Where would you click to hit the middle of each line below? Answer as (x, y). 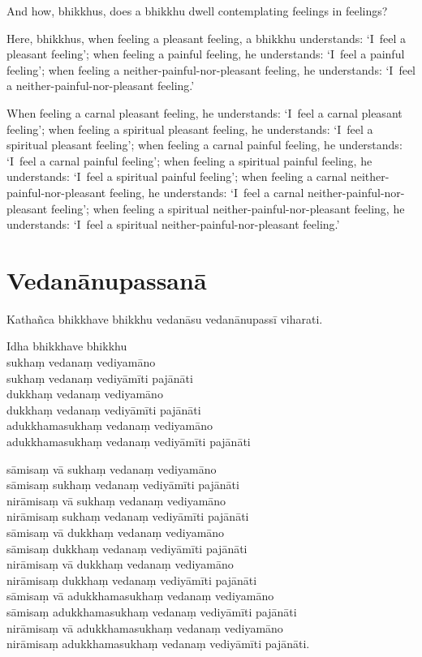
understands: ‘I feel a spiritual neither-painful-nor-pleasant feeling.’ (173, 224)
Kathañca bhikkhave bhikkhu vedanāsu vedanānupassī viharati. (165, 318)
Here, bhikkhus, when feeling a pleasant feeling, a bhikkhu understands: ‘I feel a (206, 38)
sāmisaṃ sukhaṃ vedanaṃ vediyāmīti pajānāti (123, 485)
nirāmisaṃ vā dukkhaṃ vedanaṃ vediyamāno (120, 564)
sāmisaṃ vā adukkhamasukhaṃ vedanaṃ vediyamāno (140, 596)
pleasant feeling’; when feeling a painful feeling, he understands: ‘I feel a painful (206, 54)
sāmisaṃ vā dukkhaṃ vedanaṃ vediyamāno (116, 532)
